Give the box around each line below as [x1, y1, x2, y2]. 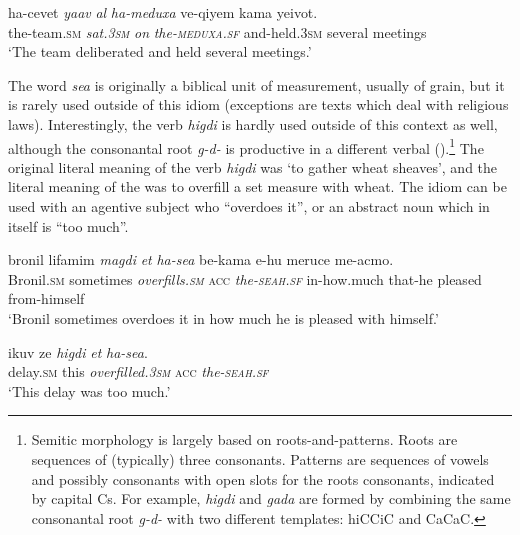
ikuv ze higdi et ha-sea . [8, 341, 148, 362]
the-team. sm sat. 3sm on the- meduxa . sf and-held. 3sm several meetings [8, 21, 427, 42]
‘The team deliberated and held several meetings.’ [8, 41, 312, 62]
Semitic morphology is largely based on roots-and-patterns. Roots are [31, 429, 458, 450]
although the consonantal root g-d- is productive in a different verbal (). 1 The [8, 134, 484, 158]
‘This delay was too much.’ [8, 380, 171, 401]
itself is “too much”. [8, 215, 129, 236]
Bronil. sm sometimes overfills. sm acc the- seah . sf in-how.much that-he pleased [8, 268, 482, 289]
